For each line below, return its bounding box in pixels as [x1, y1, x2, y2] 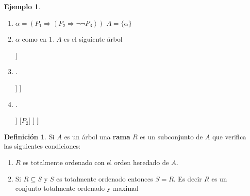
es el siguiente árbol [64, 34, 123, 44]
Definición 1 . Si [4, 131, 55, 141]
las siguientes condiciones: [4, 141, 81, 151]
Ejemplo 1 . [4, 1, 41, 11]
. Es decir [173, 173, 202, 183]
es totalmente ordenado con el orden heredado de [23, 157, 169, 167]
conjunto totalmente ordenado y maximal [15, 183, 139, 193]
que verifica [212, 131, 247, 141]
